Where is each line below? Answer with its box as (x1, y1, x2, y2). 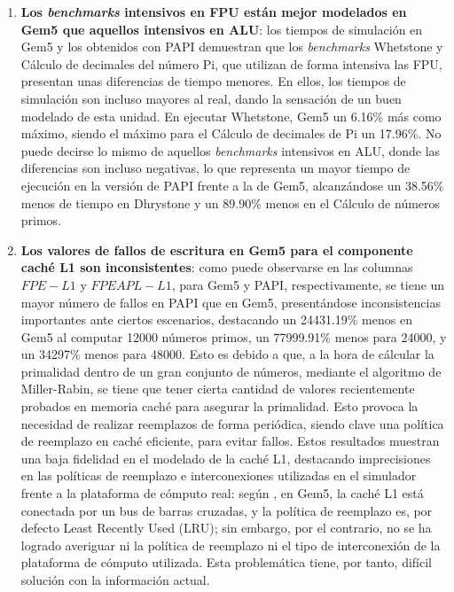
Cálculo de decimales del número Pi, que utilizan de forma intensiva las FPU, (20, 54, 442, 73)
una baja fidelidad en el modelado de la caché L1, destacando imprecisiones (20, 448, 431, 467)
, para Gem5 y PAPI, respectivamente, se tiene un (171, 275, 445, 293)
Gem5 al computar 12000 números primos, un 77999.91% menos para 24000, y (20, 327, 447, 346)
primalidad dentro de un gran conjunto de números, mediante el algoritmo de (20, 362, 442, 380)
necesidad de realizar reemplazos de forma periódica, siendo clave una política (20, 414, 444, 432)
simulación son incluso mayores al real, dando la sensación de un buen (20, 89, 402, 107)
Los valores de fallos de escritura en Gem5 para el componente (20, 240, 413, 259)
